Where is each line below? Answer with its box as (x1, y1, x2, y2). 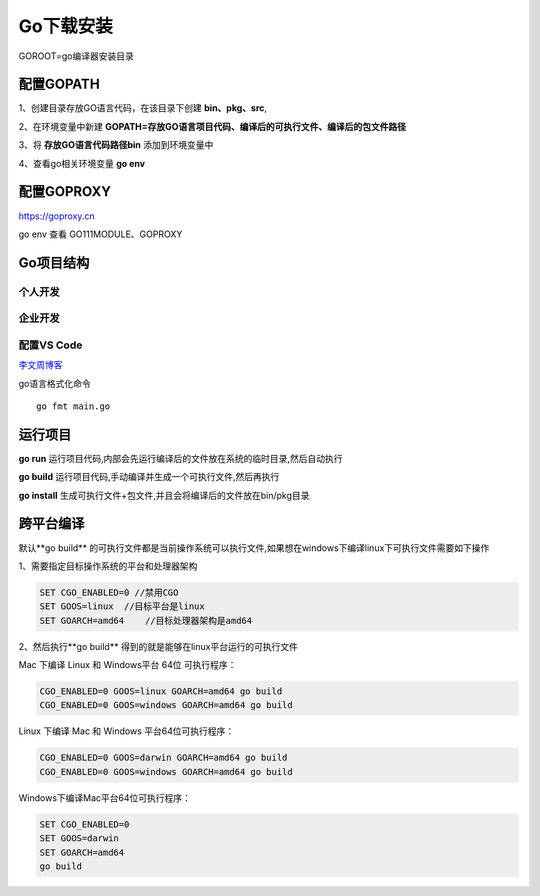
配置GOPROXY (18, 183, 112, 200)
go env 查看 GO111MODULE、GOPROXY (18, 228, 183, 240)
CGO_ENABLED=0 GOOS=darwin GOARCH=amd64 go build (39, 752, 288, 764)
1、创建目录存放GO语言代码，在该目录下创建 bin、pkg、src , (18, 102, 268, 114)
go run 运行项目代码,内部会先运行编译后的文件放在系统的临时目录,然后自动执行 (18, 452, 343, 464)
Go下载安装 (18, 15, 114, 37)
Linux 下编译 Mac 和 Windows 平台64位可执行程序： (18, 725, 235, 737)
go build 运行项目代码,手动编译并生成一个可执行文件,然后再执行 (18, 471, 280, 483)
